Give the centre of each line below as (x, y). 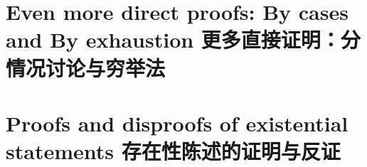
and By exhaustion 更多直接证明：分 (183, 39)
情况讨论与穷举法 (86, 67)
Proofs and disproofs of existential (177, 123)
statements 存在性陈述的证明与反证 (173, 151)
